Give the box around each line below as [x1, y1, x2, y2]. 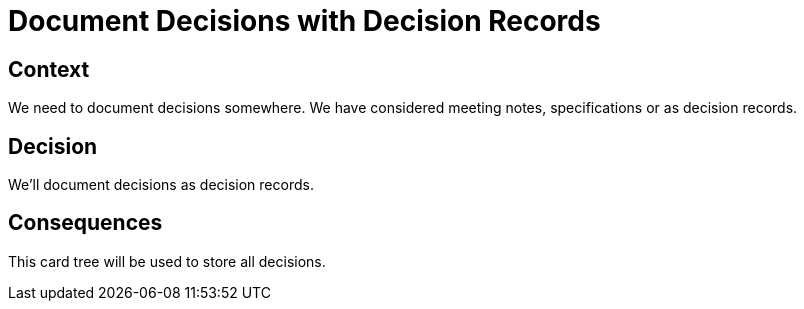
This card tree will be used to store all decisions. [8, 252, 326, 270]
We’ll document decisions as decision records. [8, 176, 314, 194]
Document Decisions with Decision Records [8, 4, 601, 38]
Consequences [8, 210, 163, 236]
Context [8, 56, 90, 82]
